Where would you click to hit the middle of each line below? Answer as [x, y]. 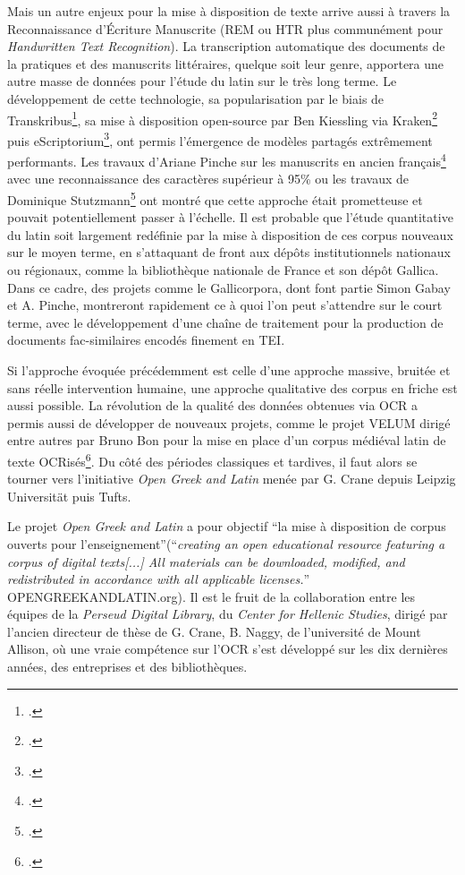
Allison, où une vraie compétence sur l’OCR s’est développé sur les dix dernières [228, 649]
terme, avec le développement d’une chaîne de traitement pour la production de [225, 322]
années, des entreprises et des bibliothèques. [127, 667]
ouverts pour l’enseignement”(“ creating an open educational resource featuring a [226, 543]
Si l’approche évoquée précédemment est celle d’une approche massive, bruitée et [229, 369]
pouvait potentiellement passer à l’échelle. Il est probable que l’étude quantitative [230, 217]
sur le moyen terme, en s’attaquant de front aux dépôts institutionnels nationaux [229, 252]
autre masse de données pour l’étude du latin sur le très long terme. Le [202, 81]
